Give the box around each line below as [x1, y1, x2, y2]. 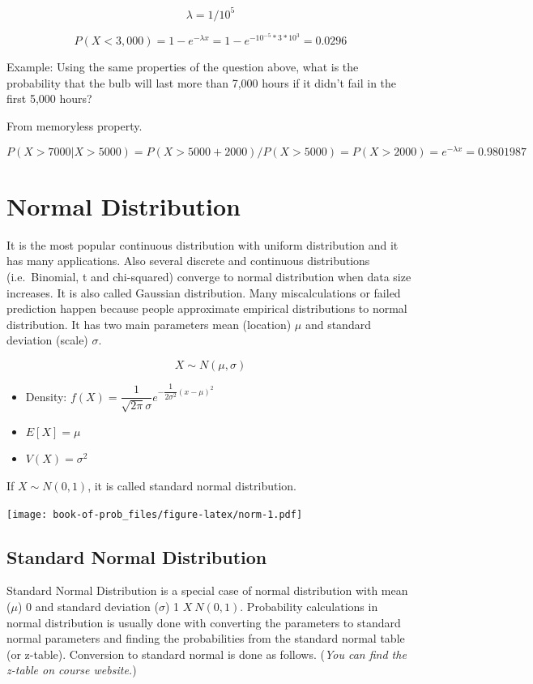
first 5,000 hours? [6, 90, 92, 107]
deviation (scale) [6, 331, 88, 348]
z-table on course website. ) [6, 661, 137, 678]
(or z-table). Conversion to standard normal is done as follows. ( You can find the [6, 645, 407, 662]
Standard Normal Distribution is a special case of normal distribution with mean [6, 582, 408, 599]
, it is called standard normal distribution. [87, 477, 296, 494]
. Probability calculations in [240, 597, 378, 614]
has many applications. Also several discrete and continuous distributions [6, 252, 370, 269]
